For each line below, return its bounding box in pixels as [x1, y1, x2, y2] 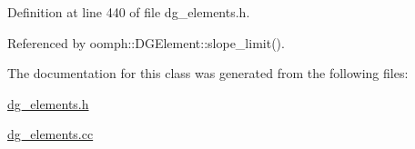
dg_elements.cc [7, 124, 94, 144]
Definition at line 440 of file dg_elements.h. [7, 3, 250, 21]
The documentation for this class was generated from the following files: [7, 64, 409, 83]
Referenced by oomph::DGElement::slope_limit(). [7, 33, 285, 52]
